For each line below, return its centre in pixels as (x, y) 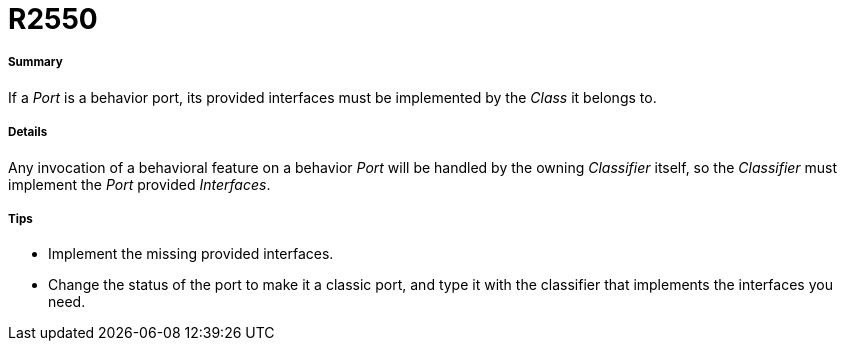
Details (28, 132)
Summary (35, 62)
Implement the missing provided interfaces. (191, 254)
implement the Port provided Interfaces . (139, 184)
